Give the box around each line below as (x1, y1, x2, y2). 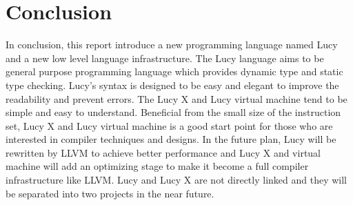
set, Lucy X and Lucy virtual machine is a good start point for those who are (6, 118, 333, 133)
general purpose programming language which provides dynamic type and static (6, 64, 343, 79)
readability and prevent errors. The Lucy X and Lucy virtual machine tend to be (6, 91, 347, 106)
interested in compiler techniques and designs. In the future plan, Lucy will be (6, 132, 336, 146)
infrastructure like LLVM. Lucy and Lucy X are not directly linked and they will (6, 173, 347, 187)
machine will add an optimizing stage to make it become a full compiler (6, 159, 309, 173)
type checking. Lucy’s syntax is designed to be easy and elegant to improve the (6, 77, 339, 92)
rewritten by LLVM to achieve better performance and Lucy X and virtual (6, 145, 321, 159)
